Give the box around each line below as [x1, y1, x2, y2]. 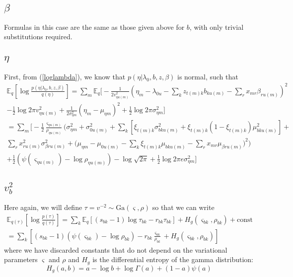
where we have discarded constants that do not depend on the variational [4, 244, 227, 255]
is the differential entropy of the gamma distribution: [92, 254, 254, 265]
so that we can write [152, 202, 215, 212]
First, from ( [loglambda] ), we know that [4, 71, 126, 81]
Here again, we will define [4, 202, 82, 212]
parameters [4, 254, 38, 265]
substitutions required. [4, 31, 73, 42]
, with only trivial [189, 21, 244, 32]
